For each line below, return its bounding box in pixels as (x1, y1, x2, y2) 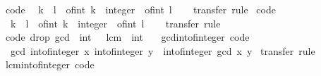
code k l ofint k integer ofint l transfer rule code (5, 2, 276, 16)
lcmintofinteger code (5, 57, 95, 72)
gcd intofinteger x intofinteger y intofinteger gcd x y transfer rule (10, 43, 315, 58)
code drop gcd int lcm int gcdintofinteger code (5, 30, 250, 44)
